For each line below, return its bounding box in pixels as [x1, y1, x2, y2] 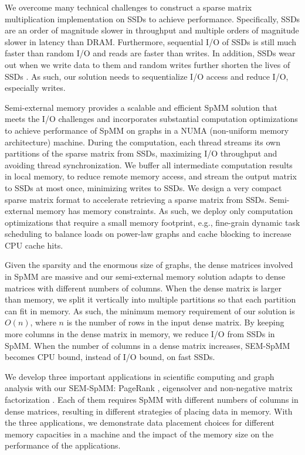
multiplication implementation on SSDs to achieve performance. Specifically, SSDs [5, 12, 300, 25]
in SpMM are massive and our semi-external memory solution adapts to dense [5, 270, 286, 283]
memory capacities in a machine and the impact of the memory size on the [5, 427, 274, 440]
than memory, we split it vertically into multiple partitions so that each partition [5, 293, 296, 305]
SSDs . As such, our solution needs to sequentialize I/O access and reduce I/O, [5, 70, 289, 82]
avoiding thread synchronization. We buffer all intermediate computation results [5, 158, 293, 171]
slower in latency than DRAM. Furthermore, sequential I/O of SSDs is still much [5, 35, 297, 47]
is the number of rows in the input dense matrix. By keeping [66, 316, 284, 328]
